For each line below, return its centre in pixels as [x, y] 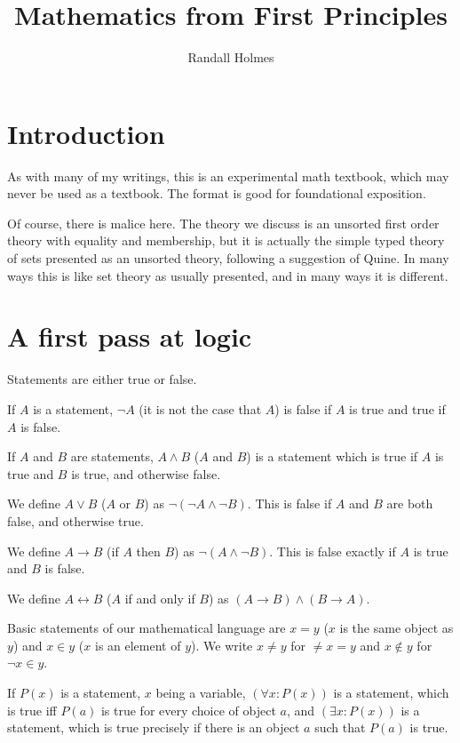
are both [410, 503]
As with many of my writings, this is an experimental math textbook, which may [228, 176]
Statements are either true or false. [102, 379]
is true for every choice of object [188, 710]
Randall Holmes [231, 57]
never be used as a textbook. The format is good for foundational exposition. [217, 193]
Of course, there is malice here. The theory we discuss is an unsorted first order [223, 223]
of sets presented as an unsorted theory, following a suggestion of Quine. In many [228, 258]
